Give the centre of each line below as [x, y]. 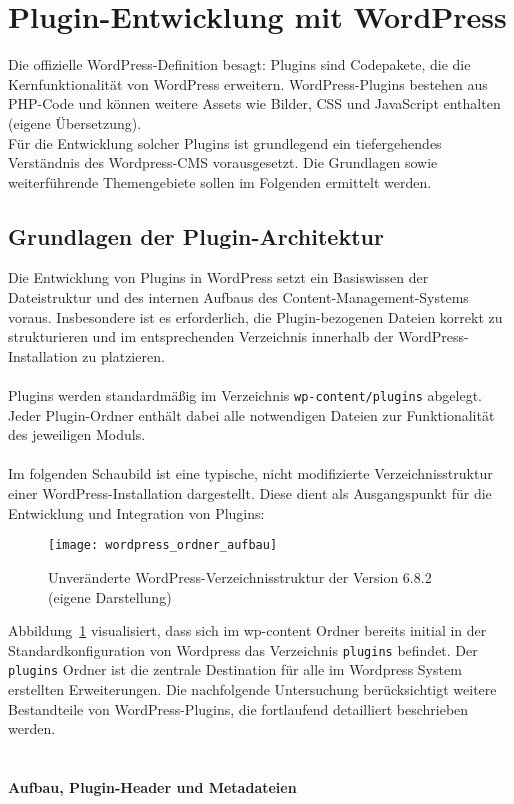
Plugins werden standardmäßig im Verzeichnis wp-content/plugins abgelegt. [245, 395]
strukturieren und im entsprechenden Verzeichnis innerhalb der [201, 336]
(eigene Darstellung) [110, 596]
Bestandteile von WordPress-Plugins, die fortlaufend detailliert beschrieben [238, 708]
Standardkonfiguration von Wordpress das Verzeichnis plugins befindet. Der [243, 649]
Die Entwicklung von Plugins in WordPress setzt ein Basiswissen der [218, 277]
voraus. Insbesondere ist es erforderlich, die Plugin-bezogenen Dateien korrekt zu [255, 316]
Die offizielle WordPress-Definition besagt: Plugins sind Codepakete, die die [239, 64]
